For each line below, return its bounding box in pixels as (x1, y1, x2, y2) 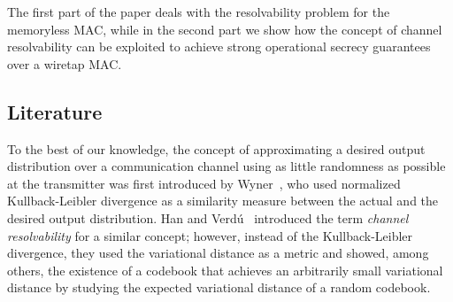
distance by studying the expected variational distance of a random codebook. (7, 278, 431, 297)
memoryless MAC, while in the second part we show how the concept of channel (7, 19, 442, 38)
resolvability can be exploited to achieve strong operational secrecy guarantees (7, 37, 431, 56)
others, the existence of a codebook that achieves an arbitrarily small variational (7, 260, 443, 279)
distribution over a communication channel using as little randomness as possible (7, 157, 446, 175)
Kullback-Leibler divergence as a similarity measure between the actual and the (7, 191, 439, 210)
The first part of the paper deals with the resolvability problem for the (7, 3, 390, 20)
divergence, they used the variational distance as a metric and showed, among (7, 244, 429, 262)
